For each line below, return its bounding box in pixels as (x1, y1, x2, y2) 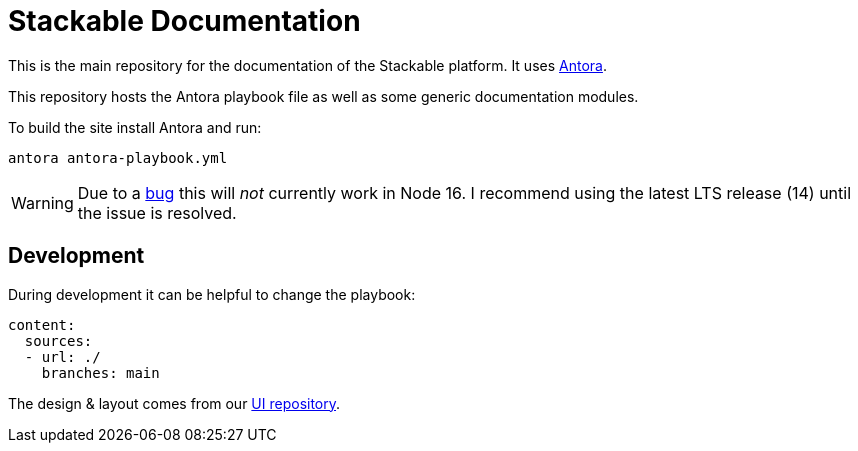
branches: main (41, 364, 160, 381)
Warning (11, 192, 74, 213)
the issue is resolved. (77, 202, 237, 223)
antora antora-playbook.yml (8, 149, 228, 166)
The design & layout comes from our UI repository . (8, 394, 341, 412)
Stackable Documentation (8, 4, 361, 38)
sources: (24, 332, 93, 349)
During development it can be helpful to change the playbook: (8, 285, 416, 303)
